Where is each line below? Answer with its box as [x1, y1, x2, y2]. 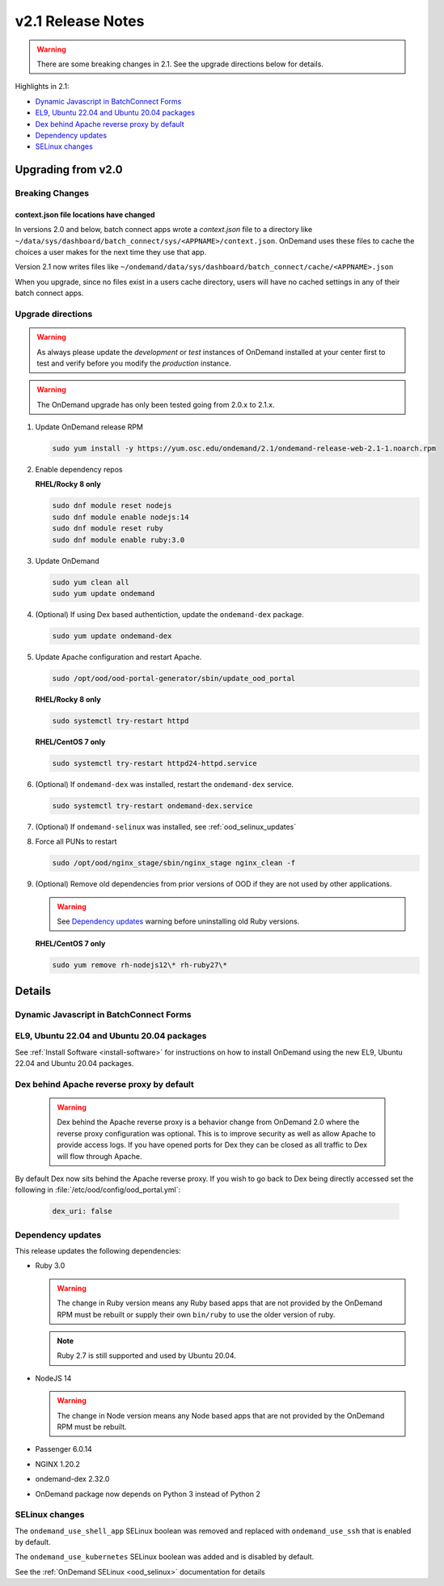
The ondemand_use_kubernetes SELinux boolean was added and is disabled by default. [15, 1552, 315, 1562]
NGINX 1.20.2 [35, 1459, 81, 1469]
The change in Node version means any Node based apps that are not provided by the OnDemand [57, 1410, 385, 1420]
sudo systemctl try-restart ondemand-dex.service [52, 801, 253, 810]
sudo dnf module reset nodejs [52, 501, 172, 510]
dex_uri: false [52, 1207, 112, 1216]
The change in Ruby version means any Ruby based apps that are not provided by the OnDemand [57, 1298, 383, 1308]
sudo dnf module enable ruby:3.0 [52, 535, 185, 544]
